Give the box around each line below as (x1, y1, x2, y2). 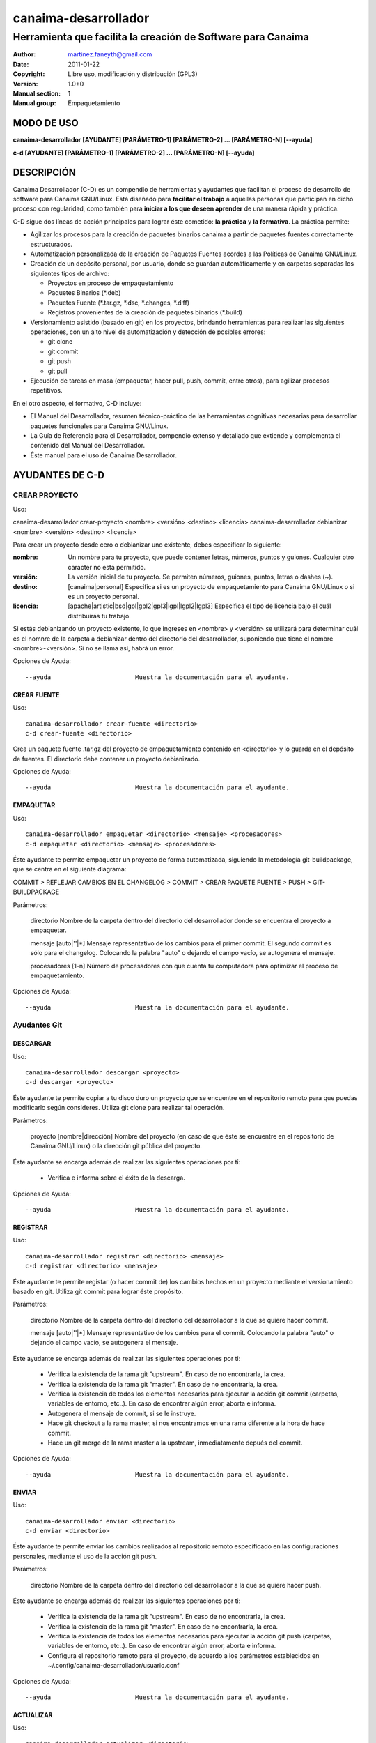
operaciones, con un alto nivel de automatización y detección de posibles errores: (30, 328, 266, 336)
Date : (13, 60, 29, 68)
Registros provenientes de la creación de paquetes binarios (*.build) (47, 308, 243, 317)
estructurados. (30, 240, 73, 248)
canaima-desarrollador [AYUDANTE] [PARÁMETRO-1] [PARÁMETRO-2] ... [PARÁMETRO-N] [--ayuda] (13, 136, 313, 144)
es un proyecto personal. (68, 592, 139, 600)
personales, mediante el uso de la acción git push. (13, 1552, 157, 1560)
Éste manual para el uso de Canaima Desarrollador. (30, 450, 178, 459)
